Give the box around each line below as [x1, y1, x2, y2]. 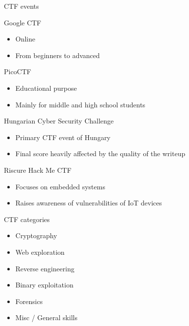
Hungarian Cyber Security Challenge [4, 116, 114, 126]
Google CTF [4, 17, 41, 27]
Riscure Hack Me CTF [4, 164, 72, 175]
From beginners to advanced [15, 50, 100, 60]
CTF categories [4, 214, 50, 224]
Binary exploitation [15, 280, 74, 290]
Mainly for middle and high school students [15, 99, 146, 109]
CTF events [4, 1, 39, 11]
